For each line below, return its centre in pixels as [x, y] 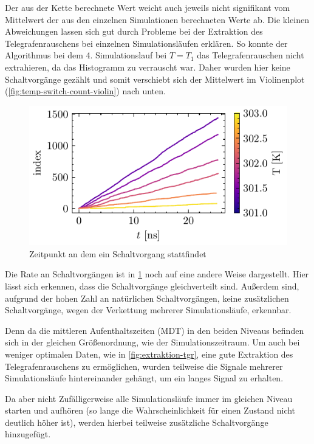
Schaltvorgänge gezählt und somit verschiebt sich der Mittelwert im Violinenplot [155, 79]
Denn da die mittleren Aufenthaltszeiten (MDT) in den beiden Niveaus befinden [155, 330]
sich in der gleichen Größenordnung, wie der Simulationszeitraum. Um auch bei [152, 342]
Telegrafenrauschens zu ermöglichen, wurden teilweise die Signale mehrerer [144, 366]
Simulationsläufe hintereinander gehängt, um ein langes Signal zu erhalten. [144, 378]
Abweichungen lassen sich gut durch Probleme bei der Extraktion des [134, 31]
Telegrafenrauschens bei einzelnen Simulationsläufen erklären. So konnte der [146, 43]
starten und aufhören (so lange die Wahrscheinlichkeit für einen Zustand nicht [150, 410]
